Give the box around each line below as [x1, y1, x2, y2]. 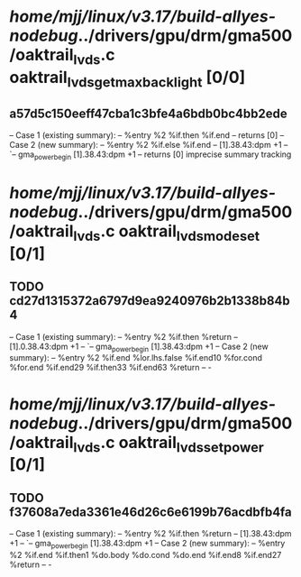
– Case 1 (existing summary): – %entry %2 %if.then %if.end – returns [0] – [9, 130, 285, 141]
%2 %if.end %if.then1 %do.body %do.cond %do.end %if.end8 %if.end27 [9, 549, 282, 560]
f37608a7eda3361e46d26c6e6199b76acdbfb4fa [9, 504, 292, 519]
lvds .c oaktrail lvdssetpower [73, 432, 264, 456]
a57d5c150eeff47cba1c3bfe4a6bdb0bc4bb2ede [9, 105, 287, 121]
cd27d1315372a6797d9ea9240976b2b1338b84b [9, 293, 290, 308]
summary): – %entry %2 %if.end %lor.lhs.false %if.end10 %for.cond [9, 353, 263, 363]
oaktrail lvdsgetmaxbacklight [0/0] [9, 67, 246, 91]
